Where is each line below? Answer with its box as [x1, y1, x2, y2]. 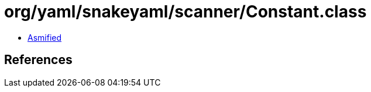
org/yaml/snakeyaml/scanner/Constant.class [4, 2, 367, 22]
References [4, 52, 73, 68]
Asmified [28, 32, 62, 43]
